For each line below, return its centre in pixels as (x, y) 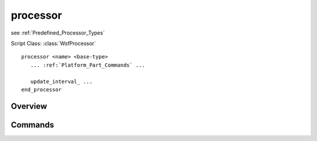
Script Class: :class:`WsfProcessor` (53, 43)
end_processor (41, 90)
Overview (29, 106)
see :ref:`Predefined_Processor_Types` (58, 33)
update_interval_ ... (61, 81)
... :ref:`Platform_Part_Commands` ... (88, 65)
